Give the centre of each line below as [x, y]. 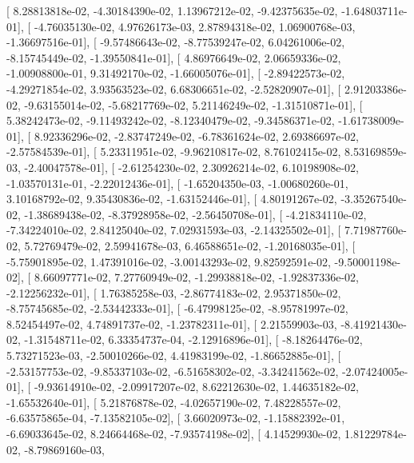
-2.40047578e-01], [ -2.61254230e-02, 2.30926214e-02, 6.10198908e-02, [191, 167]
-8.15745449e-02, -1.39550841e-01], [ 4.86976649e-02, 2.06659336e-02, [174, 57]
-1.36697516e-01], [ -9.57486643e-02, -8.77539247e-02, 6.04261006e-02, [176, 42]
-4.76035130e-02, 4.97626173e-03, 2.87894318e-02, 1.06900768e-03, [195, 26]
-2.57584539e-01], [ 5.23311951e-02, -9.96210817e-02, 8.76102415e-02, [174, 152]
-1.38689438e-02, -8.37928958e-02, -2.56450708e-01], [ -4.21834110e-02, [195, 214]
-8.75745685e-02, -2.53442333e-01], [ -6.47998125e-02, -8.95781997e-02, [177, 308]
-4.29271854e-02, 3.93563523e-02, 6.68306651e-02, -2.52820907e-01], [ [174, 88]
